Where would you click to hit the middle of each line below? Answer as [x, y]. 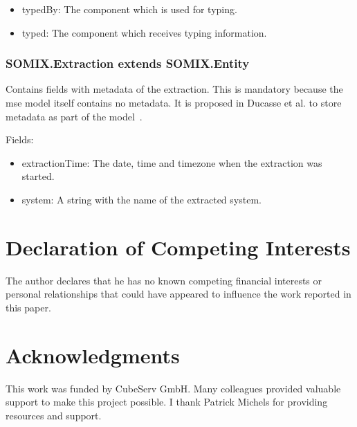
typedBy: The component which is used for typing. [129, 9]
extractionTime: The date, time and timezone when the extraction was [172, 162]
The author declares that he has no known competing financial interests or [164, 280]
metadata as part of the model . [74, 116]
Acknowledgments [93, 355]
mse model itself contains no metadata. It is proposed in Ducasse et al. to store [174, 102]
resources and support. [54, 415]
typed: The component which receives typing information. [144, 32]
